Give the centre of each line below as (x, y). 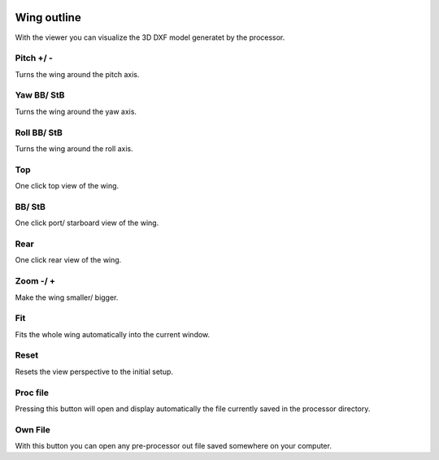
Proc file (32, 393)
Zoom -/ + (35, 281)
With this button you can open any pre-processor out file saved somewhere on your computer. (174, 446)
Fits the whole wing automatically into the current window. (113, 334)
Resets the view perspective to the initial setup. (94, 371)
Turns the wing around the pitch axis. (77, 74)
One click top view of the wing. (67, 186)
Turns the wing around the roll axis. (74, 148)
